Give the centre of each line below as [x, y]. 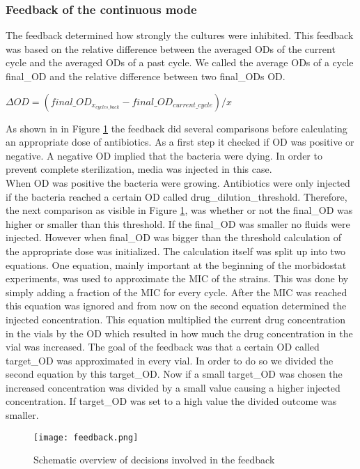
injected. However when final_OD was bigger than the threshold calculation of [173, 237]
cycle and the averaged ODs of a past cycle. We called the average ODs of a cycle [180, 62]
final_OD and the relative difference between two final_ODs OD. [146, 76]
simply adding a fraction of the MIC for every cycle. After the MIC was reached [177, 292]
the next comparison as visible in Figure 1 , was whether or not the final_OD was [179, 210]
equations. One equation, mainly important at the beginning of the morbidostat [176, 264]
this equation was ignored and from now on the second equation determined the [176, 306]
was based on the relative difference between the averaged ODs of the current [171, 48]
